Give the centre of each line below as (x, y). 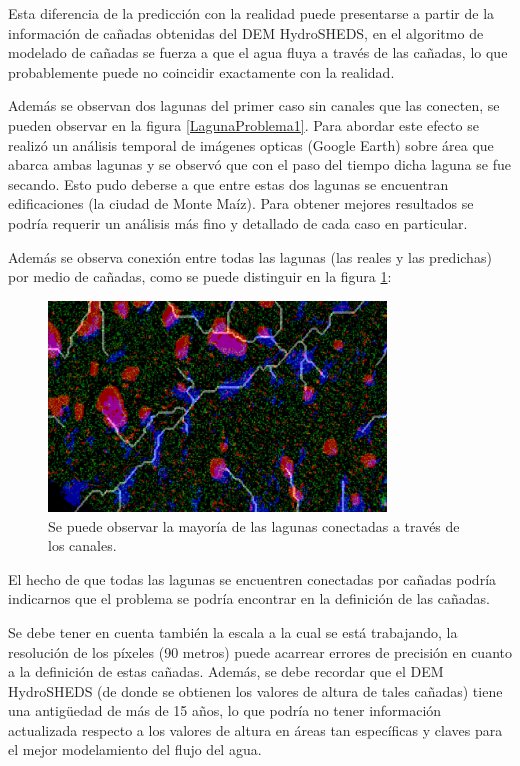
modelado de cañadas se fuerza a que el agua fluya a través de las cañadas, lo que (258, 52)
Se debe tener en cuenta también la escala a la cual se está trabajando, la (233, 631)
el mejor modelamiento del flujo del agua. (135, 749)
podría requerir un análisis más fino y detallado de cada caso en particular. (238, 222)
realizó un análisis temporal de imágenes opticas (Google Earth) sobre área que (251, 144)
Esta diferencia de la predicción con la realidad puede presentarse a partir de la (251, 13)
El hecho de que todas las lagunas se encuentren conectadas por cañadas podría (252, 578)
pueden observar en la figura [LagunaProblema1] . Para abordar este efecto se (243, 124)
